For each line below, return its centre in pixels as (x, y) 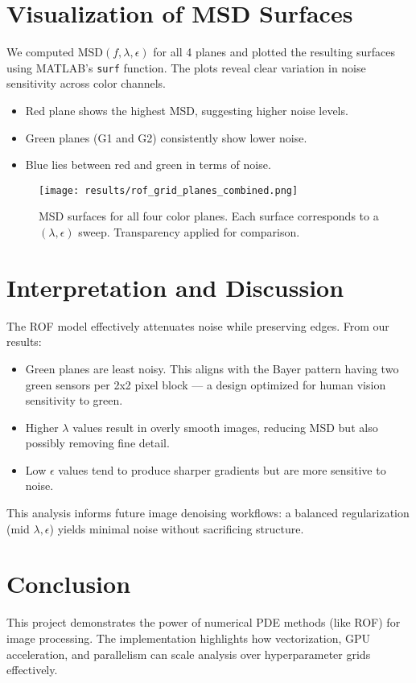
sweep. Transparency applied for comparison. (189, 232)
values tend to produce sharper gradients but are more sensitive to (222, 469)
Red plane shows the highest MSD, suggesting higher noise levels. (187, 110)
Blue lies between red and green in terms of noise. (148, 165)
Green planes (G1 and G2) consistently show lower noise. (166, 137)
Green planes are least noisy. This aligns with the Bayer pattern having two (212, 368)
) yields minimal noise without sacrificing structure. (177, 528)
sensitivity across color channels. (86, 83)
